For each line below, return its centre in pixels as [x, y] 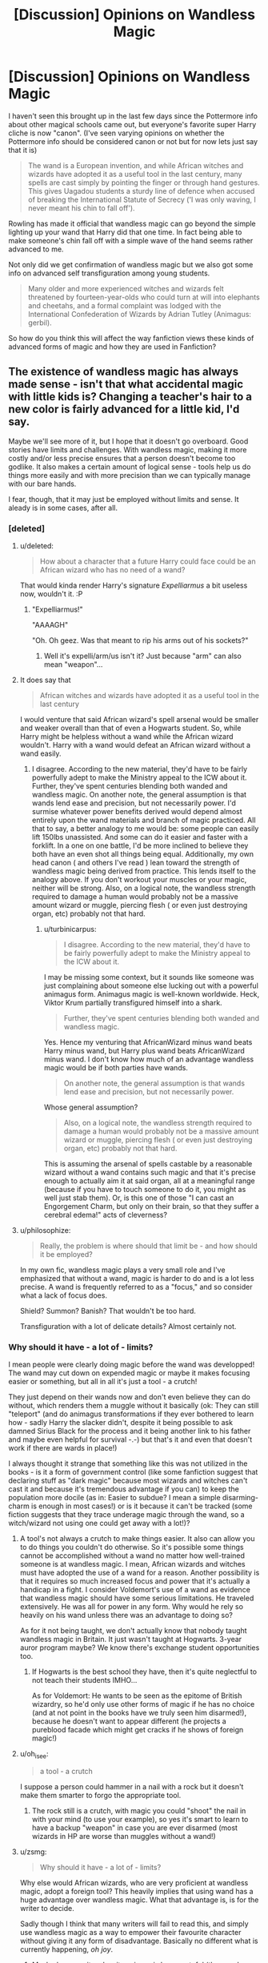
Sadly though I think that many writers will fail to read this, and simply [134, 1924]
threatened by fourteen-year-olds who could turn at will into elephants [144, 297]
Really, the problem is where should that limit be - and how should [148, 1246]
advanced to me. [36, 249]
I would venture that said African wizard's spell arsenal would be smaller [139, 720]
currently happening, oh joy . [66, 1949]
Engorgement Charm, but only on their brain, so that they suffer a [151, 1206]
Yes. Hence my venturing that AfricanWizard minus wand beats [148, 1042]
